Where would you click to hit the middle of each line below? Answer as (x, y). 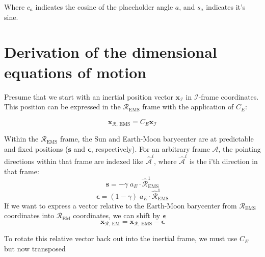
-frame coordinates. (229, 96)
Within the (21, 139)
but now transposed (35, 248)
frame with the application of (188, 107)
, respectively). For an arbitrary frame (150, 148)
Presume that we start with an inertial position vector (89, 96)
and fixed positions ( (36, 148)
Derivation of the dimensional (111, 52)
